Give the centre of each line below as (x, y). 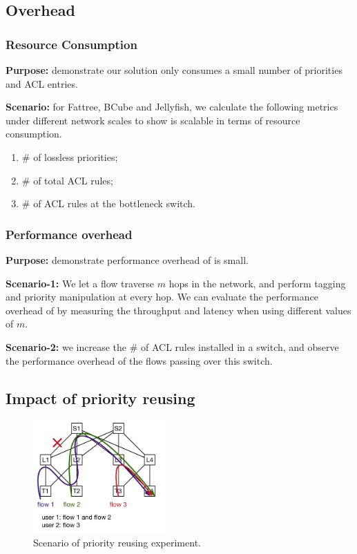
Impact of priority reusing (100, 398)
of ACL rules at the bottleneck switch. (114, 203)
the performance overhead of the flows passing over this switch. (139, 360)
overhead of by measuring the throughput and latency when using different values (178, 310)
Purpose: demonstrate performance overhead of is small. (127, 259)
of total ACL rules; (73, 180)
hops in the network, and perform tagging (257, 283)
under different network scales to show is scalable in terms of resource (153, 120)
